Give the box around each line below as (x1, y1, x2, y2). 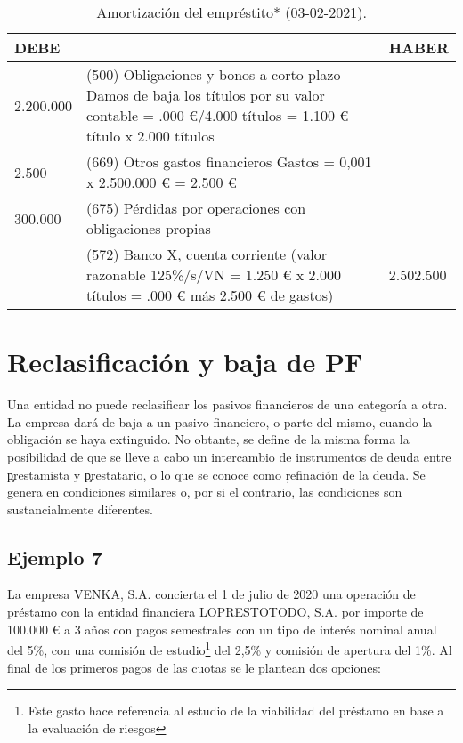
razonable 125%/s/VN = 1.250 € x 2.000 (85, 264, 342, 285)
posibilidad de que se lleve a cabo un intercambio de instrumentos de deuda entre (7, 447, 451, 465)
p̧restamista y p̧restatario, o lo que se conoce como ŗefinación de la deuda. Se (7, 464, 426, 483)
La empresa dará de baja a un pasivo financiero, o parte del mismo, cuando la (7, 412, 433, 431)
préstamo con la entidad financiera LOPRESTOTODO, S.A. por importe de (7, 602, 424, 621)
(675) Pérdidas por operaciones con (85, 198, 306, 218)
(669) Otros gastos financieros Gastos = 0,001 (85, 151, 372, 172)
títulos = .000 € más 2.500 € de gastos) (85, 285, 334, 305)
